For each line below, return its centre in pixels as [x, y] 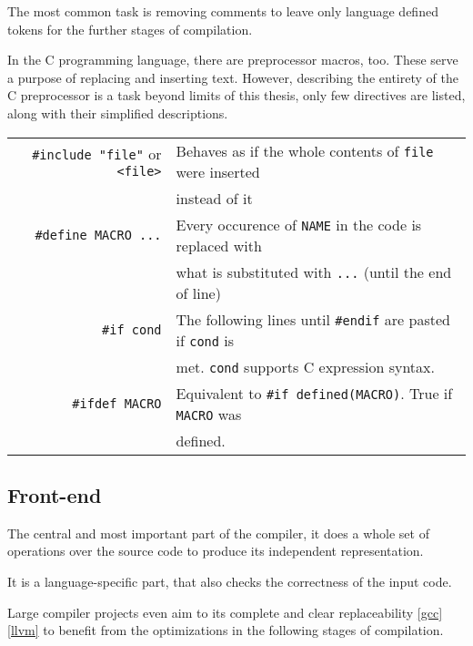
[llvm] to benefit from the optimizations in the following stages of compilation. [226, 630]
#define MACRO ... [98, 235]
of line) [198, 292]
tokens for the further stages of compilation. [130, 29]
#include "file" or [97, 154]
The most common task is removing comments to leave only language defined [223, 11]
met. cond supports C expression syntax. [305, 366]
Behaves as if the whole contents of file [305, 150]
